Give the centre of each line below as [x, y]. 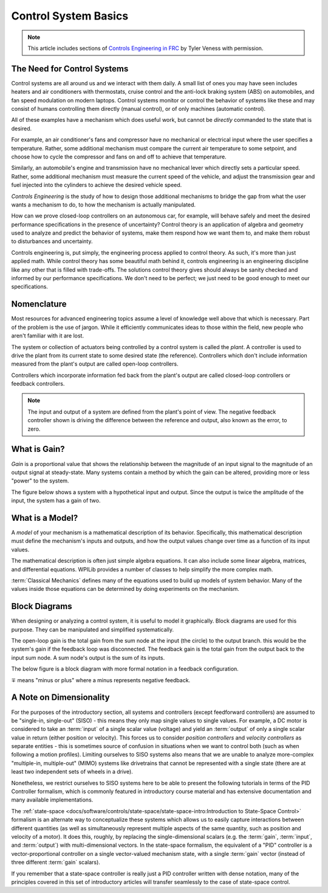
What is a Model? [45, 518]
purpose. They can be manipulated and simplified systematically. [93, 629]
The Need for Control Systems [70, 69]
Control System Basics [70, 16]
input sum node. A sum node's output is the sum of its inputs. [88, 657]
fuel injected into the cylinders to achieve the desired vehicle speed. [97, 185]
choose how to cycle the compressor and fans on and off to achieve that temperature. [119, 157]
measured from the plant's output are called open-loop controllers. [95, 364]
